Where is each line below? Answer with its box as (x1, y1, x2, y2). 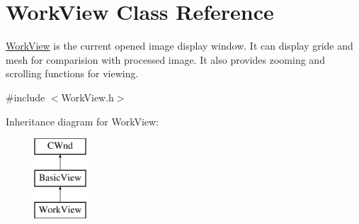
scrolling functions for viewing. (6, 66, 139, 81)
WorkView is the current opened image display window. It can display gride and (6, 38, 353, 53)
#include (6, 89, 45, 104)
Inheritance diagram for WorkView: (6, 113, 159, 128)
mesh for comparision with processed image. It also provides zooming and (6, 52, 325, 67)
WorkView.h (61, 89, 114, 104)
